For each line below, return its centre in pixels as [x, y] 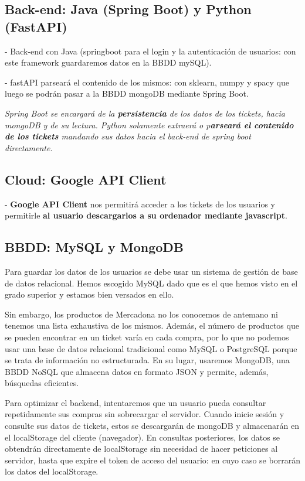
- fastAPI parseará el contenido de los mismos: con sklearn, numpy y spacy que [147, 82]
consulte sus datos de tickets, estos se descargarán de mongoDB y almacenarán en [152, 426]
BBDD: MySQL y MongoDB [94, 247]
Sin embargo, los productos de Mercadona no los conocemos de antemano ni [141, 314]
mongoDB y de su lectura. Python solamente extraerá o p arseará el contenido [149, 124]
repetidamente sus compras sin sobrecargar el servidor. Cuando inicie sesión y [145, 414]
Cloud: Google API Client [86, 179]
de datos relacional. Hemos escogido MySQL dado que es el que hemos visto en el [151, 283]
